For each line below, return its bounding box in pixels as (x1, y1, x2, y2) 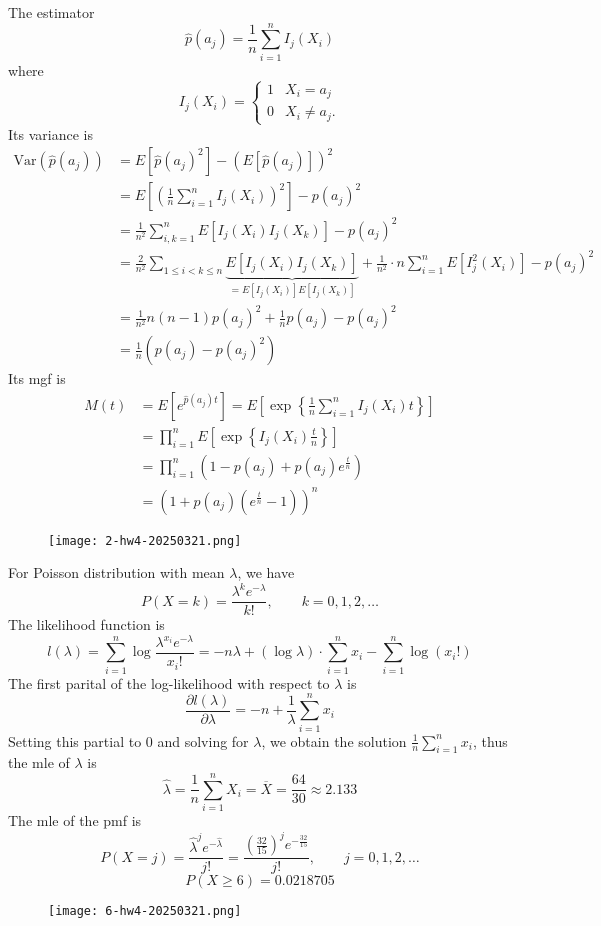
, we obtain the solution (261, 730, 407, 751)
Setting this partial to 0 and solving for (8, 730, 249, 751)
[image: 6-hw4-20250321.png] (48, 904, 242, 919)
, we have (237, 562, 295, 583)
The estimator (8, 2, 95, 22)
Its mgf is (8, 368, 66, 389)
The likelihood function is (8, 614, 165, 635)
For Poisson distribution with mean (8, 562, 225, 583)
